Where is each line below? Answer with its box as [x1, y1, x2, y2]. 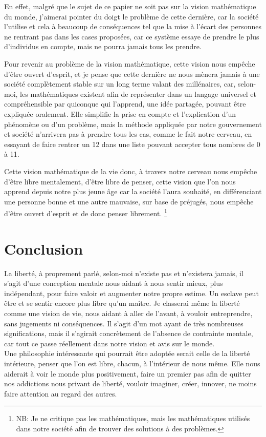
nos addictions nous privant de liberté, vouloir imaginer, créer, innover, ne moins [4, 378, 257, 389]
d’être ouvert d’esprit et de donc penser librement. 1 [4, 206, 167, 218]
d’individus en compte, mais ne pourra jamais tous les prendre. [4, 41, 202, 52]
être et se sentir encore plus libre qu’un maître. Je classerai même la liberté [4, 298, 240, 308]
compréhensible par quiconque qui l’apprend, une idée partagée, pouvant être [4, 98, 246, 109]
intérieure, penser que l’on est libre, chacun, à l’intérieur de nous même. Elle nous [4, 358, 260, 368]
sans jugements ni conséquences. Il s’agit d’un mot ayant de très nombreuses [4, 318, 243, 328]
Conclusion [4, 238, 83, 259]
